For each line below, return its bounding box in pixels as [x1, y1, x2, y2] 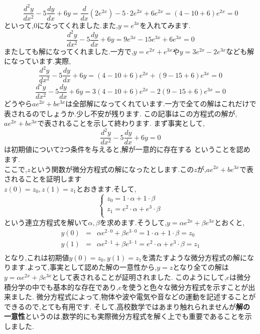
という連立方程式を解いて [4, 217, 88, 227]
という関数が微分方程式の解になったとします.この [30, 163, 194, 174]
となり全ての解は [173, 262, 229, 272]
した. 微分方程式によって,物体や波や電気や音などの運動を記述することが [18, 291, 256, 302]
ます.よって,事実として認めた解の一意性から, [11, 262, 157, 272]
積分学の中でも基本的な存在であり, [4, 281, 118, 292]
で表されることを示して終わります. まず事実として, [37, 118, 205, 128]
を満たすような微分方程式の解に [142, 252, 247, 262]
